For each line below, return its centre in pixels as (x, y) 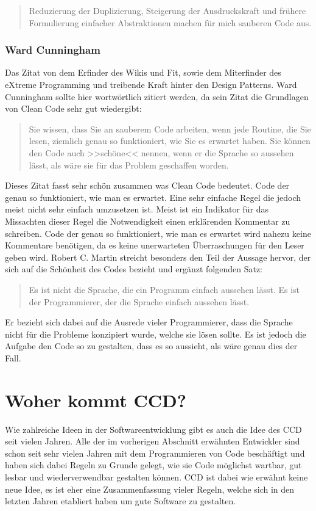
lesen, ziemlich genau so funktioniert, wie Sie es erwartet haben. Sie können (170, 141)
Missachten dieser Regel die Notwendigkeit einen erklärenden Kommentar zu (148, 221)
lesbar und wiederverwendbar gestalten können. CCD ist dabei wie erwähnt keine (156, 477)
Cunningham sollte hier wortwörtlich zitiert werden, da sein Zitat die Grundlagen (157, 96)
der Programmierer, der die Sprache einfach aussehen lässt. (139, 301)
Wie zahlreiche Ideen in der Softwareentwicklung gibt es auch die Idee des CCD (153, 429)
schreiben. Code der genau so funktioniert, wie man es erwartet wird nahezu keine (158, 233)
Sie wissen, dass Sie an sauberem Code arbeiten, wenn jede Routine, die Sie (170, 129)
